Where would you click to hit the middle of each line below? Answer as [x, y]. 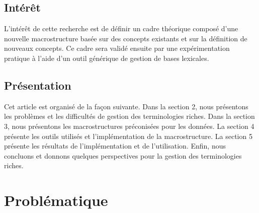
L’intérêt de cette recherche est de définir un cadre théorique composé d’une [121, 28]
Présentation [38, 85]
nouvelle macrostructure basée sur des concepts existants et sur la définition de [126, 38]
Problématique [56, 200]
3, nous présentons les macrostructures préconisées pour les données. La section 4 [129, 126]
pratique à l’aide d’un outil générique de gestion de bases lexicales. [107, 58]
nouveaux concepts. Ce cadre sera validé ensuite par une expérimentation [117, 48]
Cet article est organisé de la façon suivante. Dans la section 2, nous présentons [126, 106]
